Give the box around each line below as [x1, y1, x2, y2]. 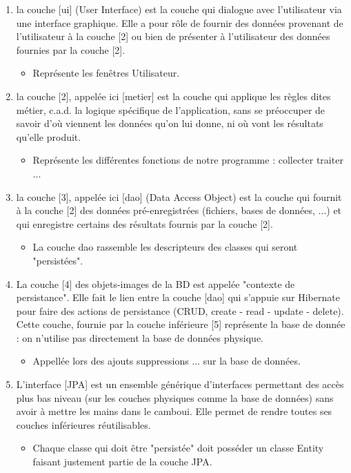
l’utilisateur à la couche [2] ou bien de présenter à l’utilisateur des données [16, 29, 330, 44]
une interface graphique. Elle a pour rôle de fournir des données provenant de [16, 15, 343, 30]
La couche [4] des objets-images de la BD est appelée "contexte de [16, 276, 295, 291]
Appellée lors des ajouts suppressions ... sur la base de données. [32, 354, 301, 368]
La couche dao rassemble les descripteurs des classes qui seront [32, 240, 298, 254]
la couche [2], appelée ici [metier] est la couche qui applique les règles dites [16, 88, 331, 103]
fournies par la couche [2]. [16, 42, 126, 57]
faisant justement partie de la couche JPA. [32, 454, 212, 469]
